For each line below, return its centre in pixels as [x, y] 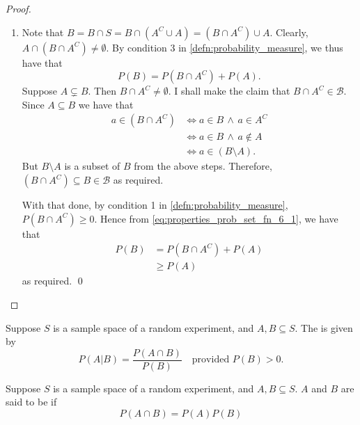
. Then [102, 91]
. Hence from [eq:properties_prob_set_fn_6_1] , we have [216, 218]
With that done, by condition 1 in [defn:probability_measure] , [155, 205]
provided [211, 360]
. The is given [324, 327]
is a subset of [92, 166]
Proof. [18, 8]
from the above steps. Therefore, [203, 166]
